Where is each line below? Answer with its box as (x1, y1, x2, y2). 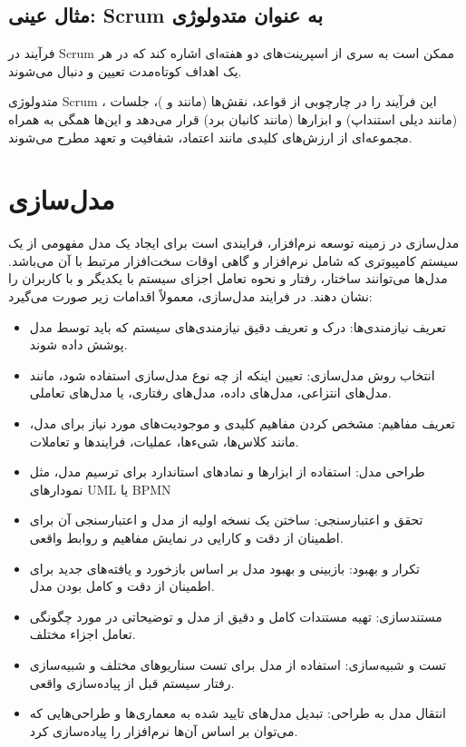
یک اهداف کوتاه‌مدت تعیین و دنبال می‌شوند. (8, 61, 242, 80)
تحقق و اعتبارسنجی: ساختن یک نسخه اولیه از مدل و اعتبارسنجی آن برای (29, 510, 423, 529)
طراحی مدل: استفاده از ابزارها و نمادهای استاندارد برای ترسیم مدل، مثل (29, 462, 425, 481)
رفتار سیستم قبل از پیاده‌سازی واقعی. (29, 673, 235, 692)
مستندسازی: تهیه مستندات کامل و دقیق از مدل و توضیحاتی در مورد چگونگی (29, 606, 442, 625)
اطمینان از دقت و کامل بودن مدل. (29, 576, 215, 595)
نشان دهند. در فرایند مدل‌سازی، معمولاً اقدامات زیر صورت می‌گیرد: (8, 287, 373, 306)
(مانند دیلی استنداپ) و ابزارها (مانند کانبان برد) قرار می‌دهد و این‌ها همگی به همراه (8, 109, 458, 128)
